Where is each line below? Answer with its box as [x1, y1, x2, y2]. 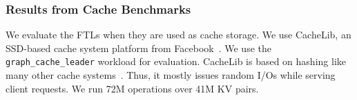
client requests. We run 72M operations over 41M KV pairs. [6, 81, 259, 95]
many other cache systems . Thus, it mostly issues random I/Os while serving [6, 68, 336, 82]
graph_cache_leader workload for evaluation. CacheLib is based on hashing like [6, 54, 346, 68]
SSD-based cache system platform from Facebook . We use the [6, 40, 271, 55]
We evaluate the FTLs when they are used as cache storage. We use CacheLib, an [6, 27, 351, 42]
